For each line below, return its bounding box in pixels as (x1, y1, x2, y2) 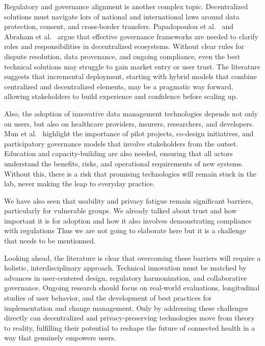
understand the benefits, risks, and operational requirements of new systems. (4, 158, 244, 168)
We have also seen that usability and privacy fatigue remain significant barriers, (4, 195, 253, 206)
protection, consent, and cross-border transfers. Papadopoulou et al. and (4, 21, 234, 32)
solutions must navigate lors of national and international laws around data (4, 11, 240, 21)
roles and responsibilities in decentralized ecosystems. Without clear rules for (4, 41, 245, 52)
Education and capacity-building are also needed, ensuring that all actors (4, 148, 233, 159)
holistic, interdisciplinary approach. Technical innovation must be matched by (4, 262, 247, 273)
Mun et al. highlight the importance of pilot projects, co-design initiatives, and (4, 128, 254, 139)
